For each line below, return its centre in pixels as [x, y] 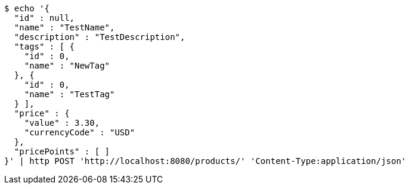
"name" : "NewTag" [67, 66]
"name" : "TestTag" [69, 94]
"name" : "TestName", [64, 27]
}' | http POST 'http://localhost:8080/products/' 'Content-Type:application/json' [205, 161]
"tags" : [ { [44, 47]
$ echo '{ [27, 8]
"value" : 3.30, [62, 123]
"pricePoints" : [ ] [62, 151]
